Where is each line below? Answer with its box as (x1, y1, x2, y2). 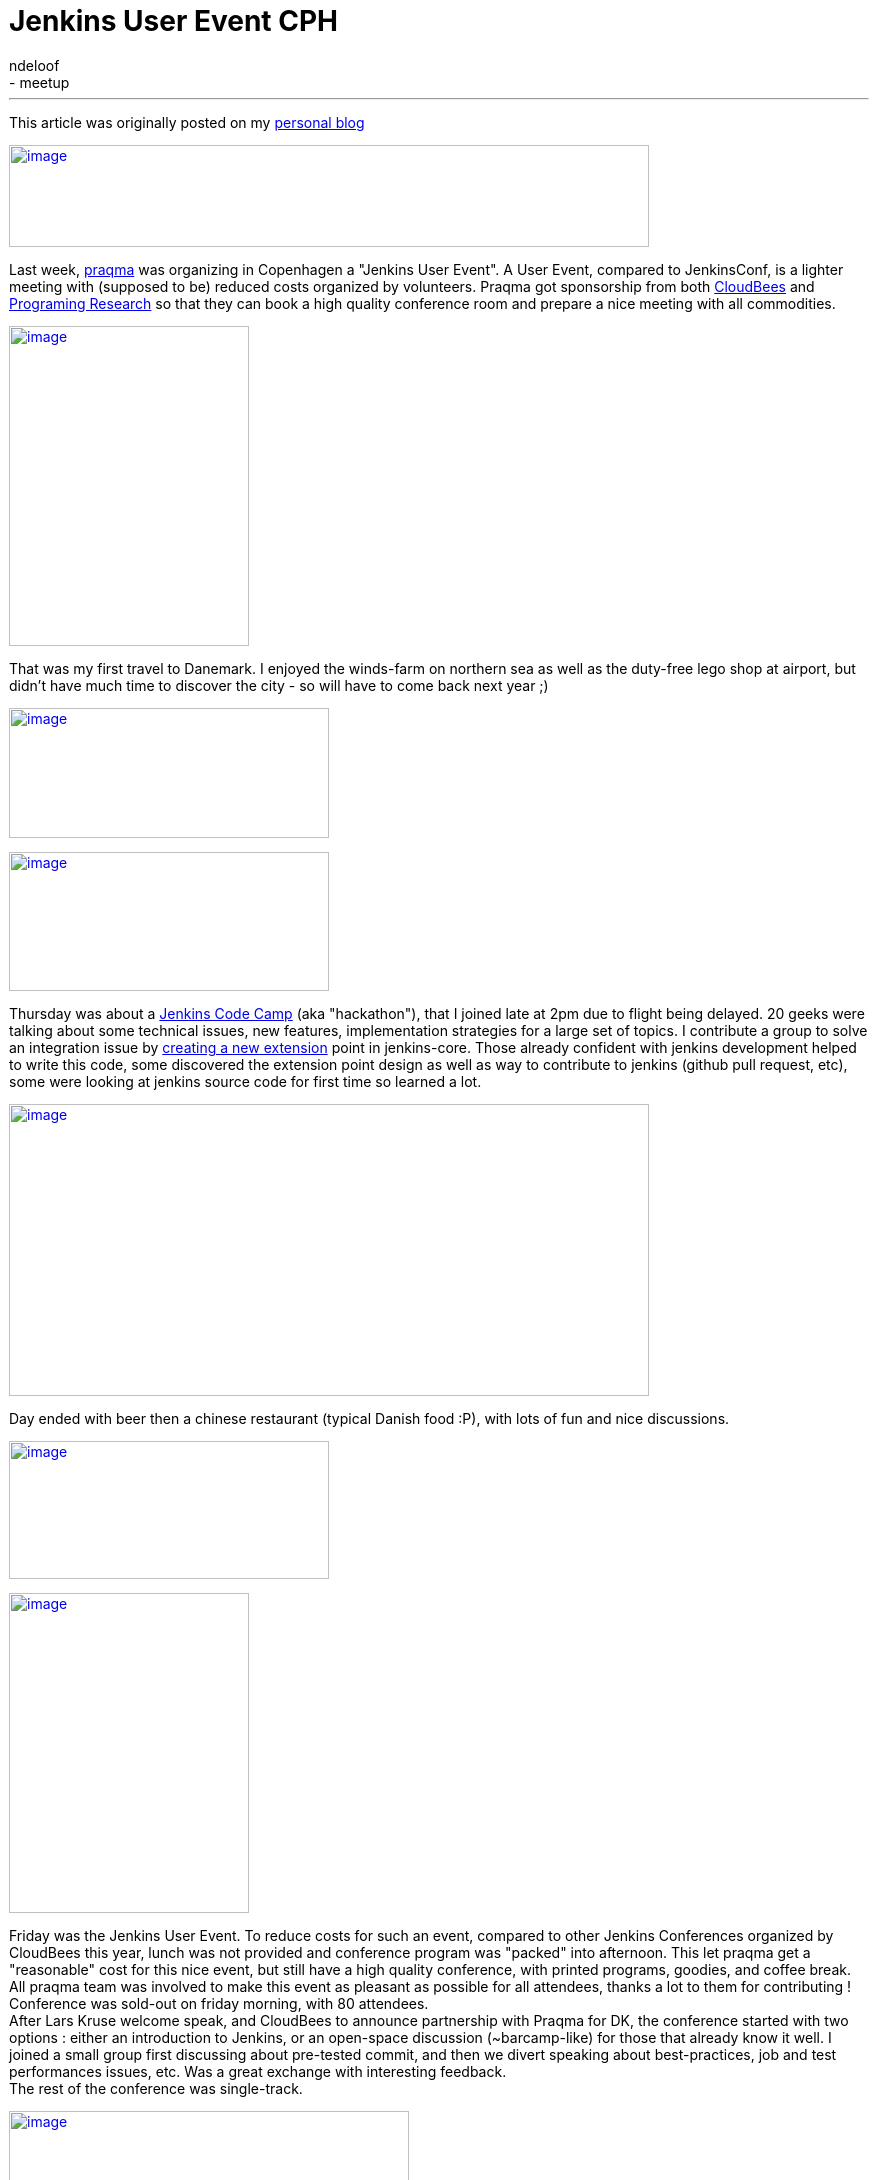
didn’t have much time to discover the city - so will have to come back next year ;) (9, 676, 549, 694)
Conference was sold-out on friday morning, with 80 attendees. (9, 1994, 429, 2012)
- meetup (9, 73, 70, 91)
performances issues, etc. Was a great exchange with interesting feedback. (9, 2062, 507, 2080)
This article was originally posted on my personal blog (9, 113, 365, 131)
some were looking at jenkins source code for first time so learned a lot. (9, 1072, 482, 1090)
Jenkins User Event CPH (9, 4, 338, 38)
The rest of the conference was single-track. (9, 2079, 303, 2097)
